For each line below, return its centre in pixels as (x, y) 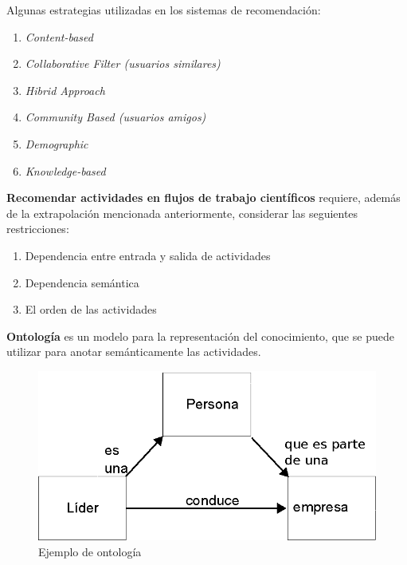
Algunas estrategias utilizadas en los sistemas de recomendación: (164, 10)
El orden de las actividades (91, 309)
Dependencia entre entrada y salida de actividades (148, 255)
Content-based (59, 36)
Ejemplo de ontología (90, 551)
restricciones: (38, 229)
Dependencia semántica (82, 282)
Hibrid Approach (65, 90)
